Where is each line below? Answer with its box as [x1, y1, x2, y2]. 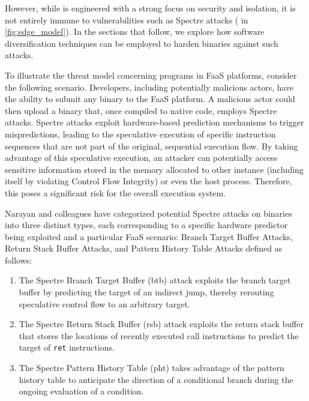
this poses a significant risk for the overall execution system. [5, 186, 226, 199]
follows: [5, 253, 32, 266]
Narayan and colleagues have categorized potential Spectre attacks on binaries [5, 207, 292, 219]
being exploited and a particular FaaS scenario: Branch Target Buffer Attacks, [5, 230, 293, 243]
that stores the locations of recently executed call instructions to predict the [19, 329, 299, 342]
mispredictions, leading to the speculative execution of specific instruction [5, 127, 276, 140]
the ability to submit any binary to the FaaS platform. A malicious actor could [5, 92, 295, 105]
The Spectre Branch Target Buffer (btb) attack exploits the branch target [19, 274, 291, 286]
